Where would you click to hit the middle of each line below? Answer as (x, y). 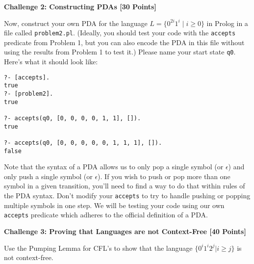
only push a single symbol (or (48, 176)
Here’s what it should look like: (51, 62)
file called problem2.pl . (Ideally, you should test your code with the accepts (120, 33)
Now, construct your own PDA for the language (76, 23)
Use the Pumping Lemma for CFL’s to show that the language (98, 248)
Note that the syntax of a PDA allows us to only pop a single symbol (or (114, 167)
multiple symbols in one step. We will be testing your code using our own (114, 205)
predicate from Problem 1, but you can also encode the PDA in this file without (124, 42)
